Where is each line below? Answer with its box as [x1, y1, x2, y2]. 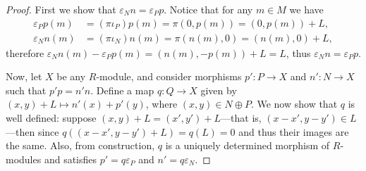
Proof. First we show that [6, 2, 116, 16]
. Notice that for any [164, 2, 253, 16]
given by [200, 82, 237, 97]
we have [289, 2, 324, 16]
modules [6, 151, 42, 166]
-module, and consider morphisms [96, 69, 242, 84]
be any [56, 69, 86, 84]
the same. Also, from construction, [6, 138, 155, 153]
